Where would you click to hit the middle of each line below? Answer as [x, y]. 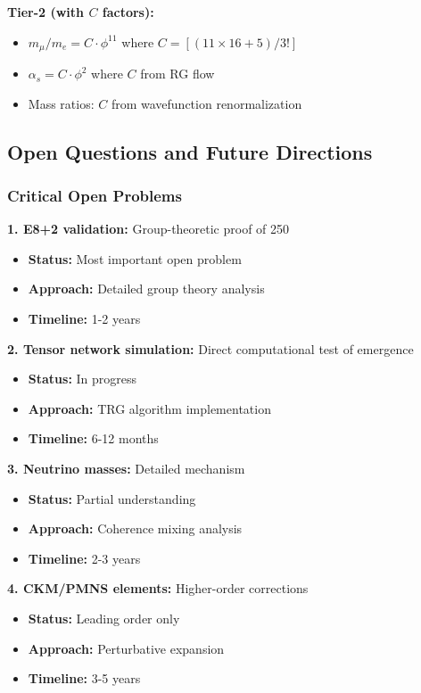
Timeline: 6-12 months [93, 438]
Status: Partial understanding [112, 498]
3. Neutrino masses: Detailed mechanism [126, 468]
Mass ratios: [61, 103]
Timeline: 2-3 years [84, 558]
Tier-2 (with [46, 12]
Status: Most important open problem [135, 258]
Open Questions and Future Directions [190, 151]
